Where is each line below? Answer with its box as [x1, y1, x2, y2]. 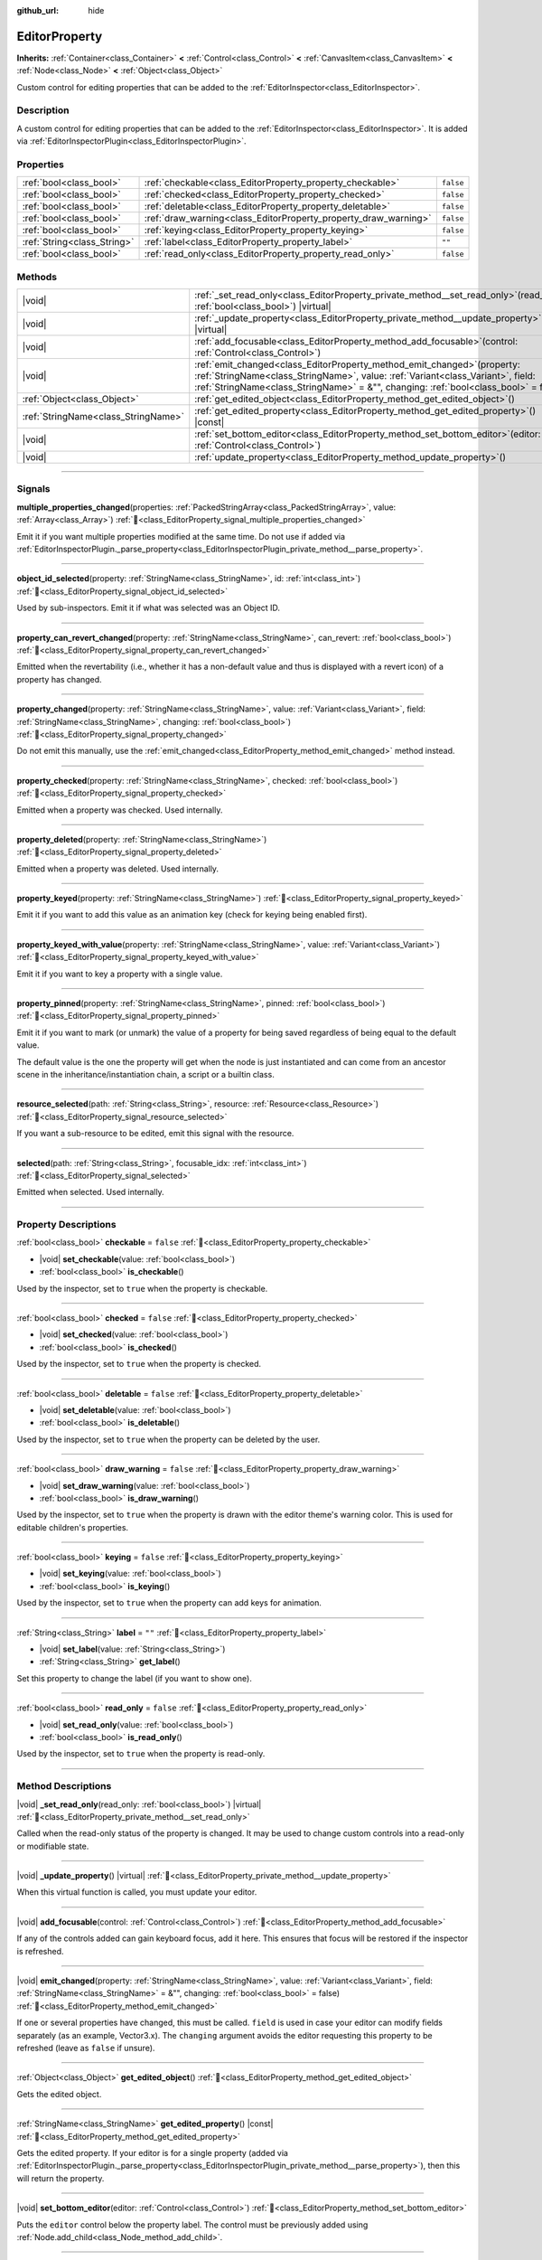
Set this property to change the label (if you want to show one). [16, 1672, 252, 1683]
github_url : [16, 5, 59, 15]
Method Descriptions [16, 1780, 112, 1793]
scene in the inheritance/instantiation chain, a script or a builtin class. [16, 1069, 275, 1079]
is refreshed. [16, 1945, 64, 1956]
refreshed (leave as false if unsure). [16, 2043, 155, 2053]
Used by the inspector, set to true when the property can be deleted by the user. [16, 1434, 321, 1445]
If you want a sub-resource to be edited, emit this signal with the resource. [16, 1128, 294, 1139]
